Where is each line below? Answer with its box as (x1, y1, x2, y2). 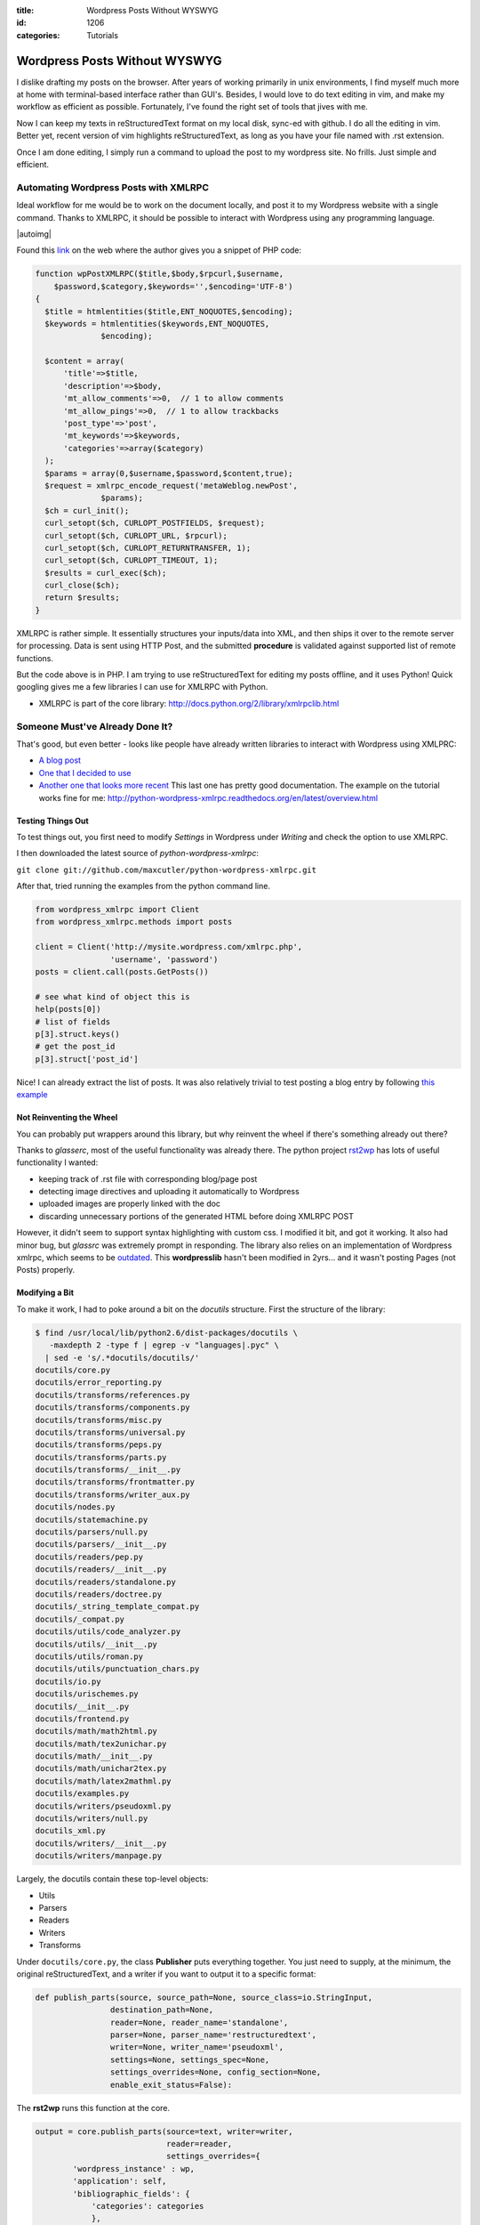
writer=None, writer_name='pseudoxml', (109, 2043, 284, 2052)
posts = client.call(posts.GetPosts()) (35, 967, 209, 977)
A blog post (38, 755, 82, 765)
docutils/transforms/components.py (35, 1403, 190, 1412)
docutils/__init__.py (35, 1701, 130, 1711)
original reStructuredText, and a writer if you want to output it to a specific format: (16, 1968, 316, 1979)
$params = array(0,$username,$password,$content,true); (44, 468, 293, 478)
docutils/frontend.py (35, 1713, 130, 1724)
